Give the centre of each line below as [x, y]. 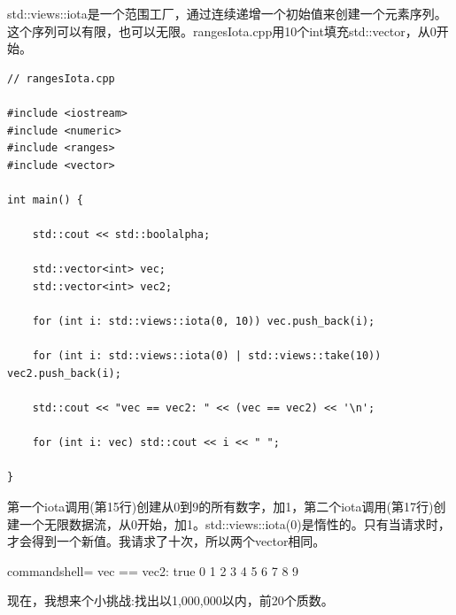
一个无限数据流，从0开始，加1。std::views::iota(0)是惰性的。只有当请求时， [235, 523]
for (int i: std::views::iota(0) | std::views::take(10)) [207, 356]
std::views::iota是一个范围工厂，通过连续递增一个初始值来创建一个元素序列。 [227, 13]
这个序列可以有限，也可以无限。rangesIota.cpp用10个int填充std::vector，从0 [222, 31]
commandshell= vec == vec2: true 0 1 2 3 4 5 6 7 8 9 [153, 570]
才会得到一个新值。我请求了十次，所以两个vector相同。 [166, 541]
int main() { [45, 200]
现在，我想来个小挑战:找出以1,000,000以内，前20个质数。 [170, 600]
